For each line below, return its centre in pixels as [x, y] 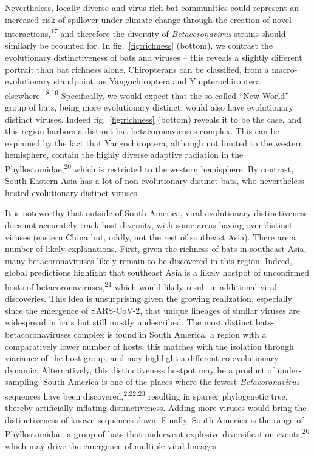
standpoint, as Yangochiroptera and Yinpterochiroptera [157, 81]
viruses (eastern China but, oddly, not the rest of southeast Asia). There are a [151, 237]
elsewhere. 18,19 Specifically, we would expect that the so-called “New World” [147, 94]
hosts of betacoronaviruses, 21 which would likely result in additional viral [141, 286]
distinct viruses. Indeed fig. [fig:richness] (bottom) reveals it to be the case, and [153, 119]
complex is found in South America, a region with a [170, 334]
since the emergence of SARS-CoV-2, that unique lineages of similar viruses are [153, 310]
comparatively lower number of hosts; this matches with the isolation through [149, 346]
